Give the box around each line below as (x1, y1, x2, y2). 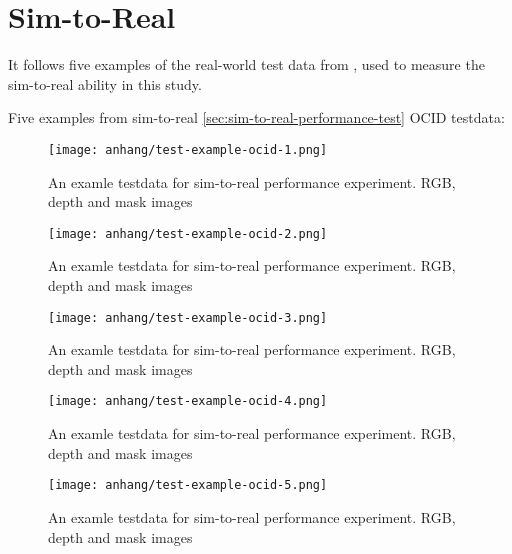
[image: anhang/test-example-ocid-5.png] (48, 478, 328, 493)
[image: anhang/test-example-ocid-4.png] (48, 394, 328, 409)
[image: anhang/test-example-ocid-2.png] (48, 226, 328, 241)
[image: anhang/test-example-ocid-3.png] (48, 310, 328, 325)
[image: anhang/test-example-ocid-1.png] (48, 142, 328, 157)
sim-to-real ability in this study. (8, 73, 202, 94)
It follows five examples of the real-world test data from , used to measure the (8, 54, 485, 75)
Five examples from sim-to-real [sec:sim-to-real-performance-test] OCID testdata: (8, 107, 505, 128)
